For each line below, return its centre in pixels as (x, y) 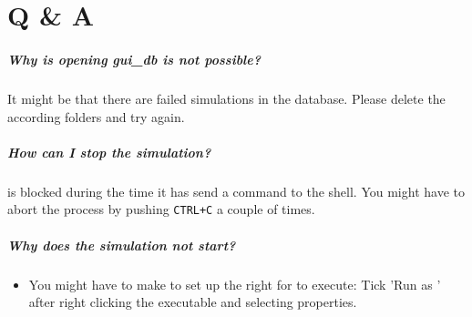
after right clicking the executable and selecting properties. (193, 302)
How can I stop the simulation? (109, 152)
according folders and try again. (96, 116)
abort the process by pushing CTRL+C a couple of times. (161, 209)
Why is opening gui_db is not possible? (134, 59)
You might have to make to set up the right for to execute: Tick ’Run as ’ (235, 284)
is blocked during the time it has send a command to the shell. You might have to (236, 191)
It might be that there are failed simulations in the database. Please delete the (226, 98)
